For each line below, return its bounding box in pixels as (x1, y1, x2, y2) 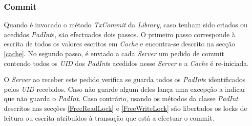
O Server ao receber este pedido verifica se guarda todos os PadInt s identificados (4, 74, 246, 84)
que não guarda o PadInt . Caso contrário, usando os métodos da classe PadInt (4, 93, 238, 104)
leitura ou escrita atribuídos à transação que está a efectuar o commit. (4, 112, 214, 123)
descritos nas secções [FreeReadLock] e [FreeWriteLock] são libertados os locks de (4, 103, 247, 113)
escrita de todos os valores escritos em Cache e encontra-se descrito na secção (4, 39, 235, 49)
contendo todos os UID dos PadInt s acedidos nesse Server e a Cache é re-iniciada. (4, 58, 249, 68)
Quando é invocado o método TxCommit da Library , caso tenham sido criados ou (4, 20, 248, 30)
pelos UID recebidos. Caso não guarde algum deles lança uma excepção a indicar (4, 84, 246, 94)
